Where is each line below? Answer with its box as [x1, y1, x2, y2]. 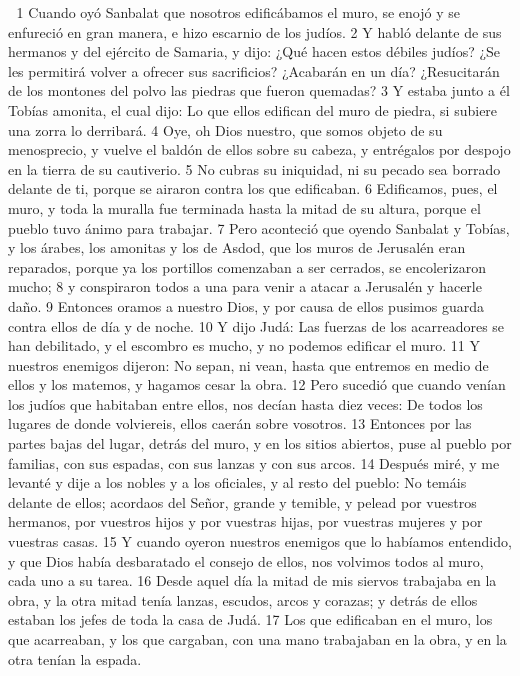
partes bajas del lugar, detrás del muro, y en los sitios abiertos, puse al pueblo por [8, 433, 512, 454]
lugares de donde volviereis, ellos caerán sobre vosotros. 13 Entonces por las [8, 413, 472, 434]
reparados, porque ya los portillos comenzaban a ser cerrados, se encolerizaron [8, 256, 486, 277]
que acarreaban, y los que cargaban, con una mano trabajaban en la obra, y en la [8, 629, 507, 649]
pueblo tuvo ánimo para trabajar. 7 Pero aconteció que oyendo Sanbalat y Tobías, [8, 217, 510, 238]
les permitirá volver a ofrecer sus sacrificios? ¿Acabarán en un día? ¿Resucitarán [8, 60, 500, 81]
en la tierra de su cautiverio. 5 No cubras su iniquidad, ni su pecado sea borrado [8, 158, 501, 179]
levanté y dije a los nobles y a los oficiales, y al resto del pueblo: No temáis [8, 472, 467, 493]
